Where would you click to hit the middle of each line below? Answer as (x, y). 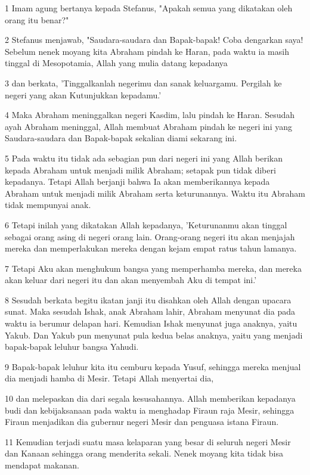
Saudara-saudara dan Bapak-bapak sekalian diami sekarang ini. (121, 138)
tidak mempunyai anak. (48, 205)
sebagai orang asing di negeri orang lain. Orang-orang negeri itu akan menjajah (150, 236)
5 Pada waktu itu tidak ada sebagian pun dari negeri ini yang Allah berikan (144, 158)
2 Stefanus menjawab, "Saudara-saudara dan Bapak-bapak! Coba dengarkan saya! (154, 40)
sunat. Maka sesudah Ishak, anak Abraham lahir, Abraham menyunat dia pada (150, 311)
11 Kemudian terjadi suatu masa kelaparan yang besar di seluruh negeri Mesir (148, 441)
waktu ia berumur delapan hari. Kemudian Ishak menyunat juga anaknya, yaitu (151, 323)
